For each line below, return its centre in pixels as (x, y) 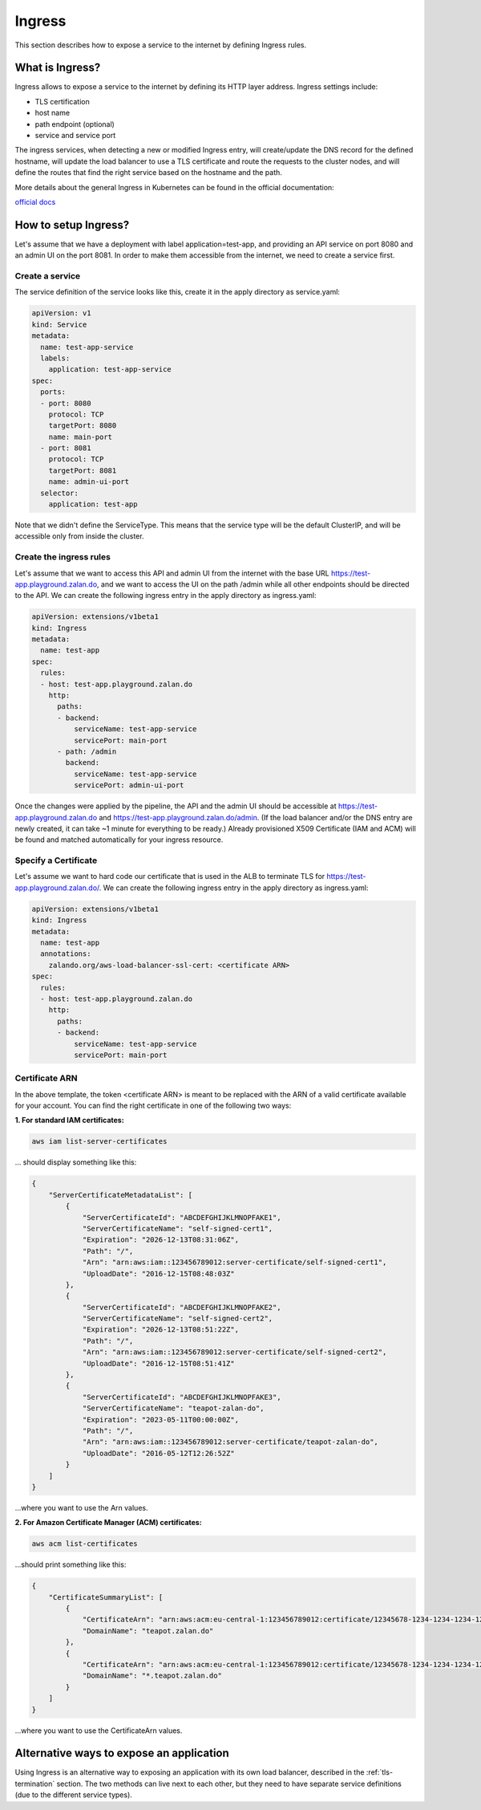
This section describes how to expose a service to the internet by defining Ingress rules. (161, 45)
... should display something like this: (76, 1162)
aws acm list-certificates (85, 1544)
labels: (55, 358)
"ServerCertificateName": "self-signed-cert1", (178, 1228)
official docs (35, 201)
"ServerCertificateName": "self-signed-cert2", (178, 1319)
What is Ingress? (58, 68)
